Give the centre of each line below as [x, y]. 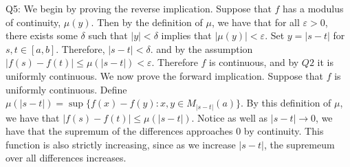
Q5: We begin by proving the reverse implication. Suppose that [139, 8]
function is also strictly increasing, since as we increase [121, 144]
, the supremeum [299, 144]
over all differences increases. [66, 158]
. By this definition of [286, 103]
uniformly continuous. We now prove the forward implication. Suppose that [164, 75]
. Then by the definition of [147, 22]
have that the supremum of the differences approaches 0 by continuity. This [165, 131]
